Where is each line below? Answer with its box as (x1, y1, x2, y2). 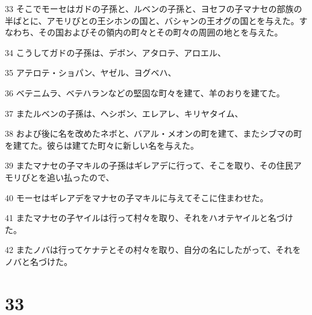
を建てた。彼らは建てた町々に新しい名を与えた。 (5, 139, 199, 151)
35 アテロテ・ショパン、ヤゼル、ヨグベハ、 (5, 66, 176, 79)
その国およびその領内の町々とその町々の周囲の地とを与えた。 (38, 26, 283, 39)
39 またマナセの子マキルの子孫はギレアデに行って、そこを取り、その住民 (5, 159, 293, 172)
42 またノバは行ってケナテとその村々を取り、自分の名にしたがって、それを (5, 243, 301, 256)
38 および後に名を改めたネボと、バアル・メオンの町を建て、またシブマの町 (5, 127, 302, 140)
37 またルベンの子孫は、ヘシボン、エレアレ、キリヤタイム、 (5, 107, 243, 119)
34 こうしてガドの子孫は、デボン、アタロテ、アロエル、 (5, 46, 226, 58)
